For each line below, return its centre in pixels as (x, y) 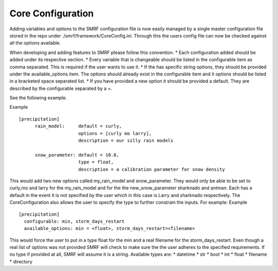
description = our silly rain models (126, 141)
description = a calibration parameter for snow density (151, 169)
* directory (21, 261)
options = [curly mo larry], (115, 133)
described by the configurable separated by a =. (61, 88)
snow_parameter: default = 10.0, (77, 155)
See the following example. (38, 98)
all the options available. (35, 43)
